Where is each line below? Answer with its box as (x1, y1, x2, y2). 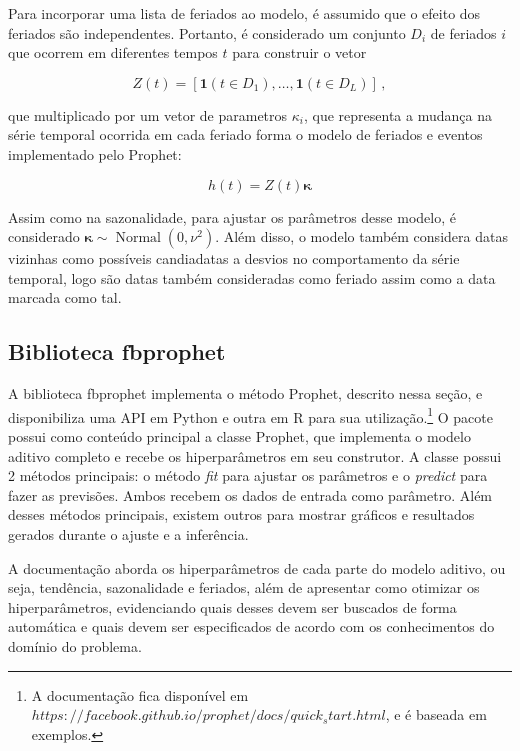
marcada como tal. (8, 287, 122, 308)
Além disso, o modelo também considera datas (223, 226, 508, 247)
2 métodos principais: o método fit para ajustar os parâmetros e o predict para (8, 465, 488, 486)
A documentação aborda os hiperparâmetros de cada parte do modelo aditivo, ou (8, 557, 506, 578)
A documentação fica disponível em (31, 684, 249, 705)
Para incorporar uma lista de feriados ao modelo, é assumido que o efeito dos (8, 3, 481, 23)
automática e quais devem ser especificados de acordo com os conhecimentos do (8, 616, 495, 637)
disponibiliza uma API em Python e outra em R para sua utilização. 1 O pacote (8, 403, 494, 427)
